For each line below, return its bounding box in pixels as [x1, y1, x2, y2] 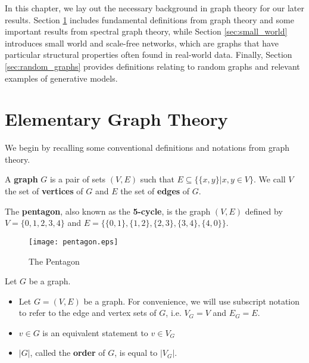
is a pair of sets [49, 173, 106, 185]
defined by [245, 204, 283, 217]
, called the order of [30, 346, 105, 359]
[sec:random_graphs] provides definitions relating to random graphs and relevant [5, 60, 300, 72]
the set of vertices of [5, 185, 83, 197]
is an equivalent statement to [42, 326, 148, 339]
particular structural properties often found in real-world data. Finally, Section [5, 48, 292, 61]
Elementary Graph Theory [5, 107, 228, 131]
